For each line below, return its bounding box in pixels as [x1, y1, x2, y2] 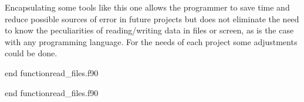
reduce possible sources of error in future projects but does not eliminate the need [5, 12, 299, 25]
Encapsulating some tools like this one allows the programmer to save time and [5, 1, 290, 13]
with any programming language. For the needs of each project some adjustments [5, 35, 298, 47]
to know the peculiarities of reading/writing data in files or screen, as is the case [5, 24, 294, 36]
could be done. [5, 47, 58, 59]
